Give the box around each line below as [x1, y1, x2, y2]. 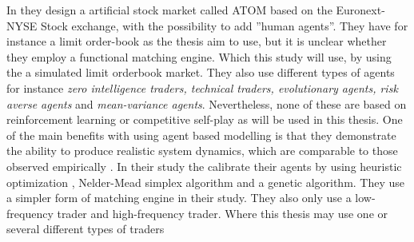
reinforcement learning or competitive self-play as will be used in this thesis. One [6, 111, 403, 128]
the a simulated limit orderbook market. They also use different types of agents [6, 64, 395, 81]
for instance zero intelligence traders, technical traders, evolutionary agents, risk [6, 79, 398, 96]
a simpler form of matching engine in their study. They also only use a [6, 189, 352, 206]
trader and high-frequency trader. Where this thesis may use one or [57, 204, 388, 221]
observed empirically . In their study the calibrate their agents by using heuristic [6, 157, 402, 174]
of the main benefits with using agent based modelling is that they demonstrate [6, 126, 396, 143]
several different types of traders [6, 220, 165, 237]
